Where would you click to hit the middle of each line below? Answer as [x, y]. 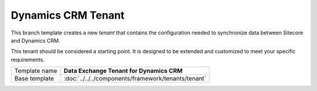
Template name [36, 71]
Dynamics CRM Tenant [68, 15]
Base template [34, 79]
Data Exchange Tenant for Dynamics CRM [123, 71]
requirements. [28, 60]
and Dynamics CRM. [36, 40]
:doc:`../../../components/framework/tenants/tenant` [135, 79]
